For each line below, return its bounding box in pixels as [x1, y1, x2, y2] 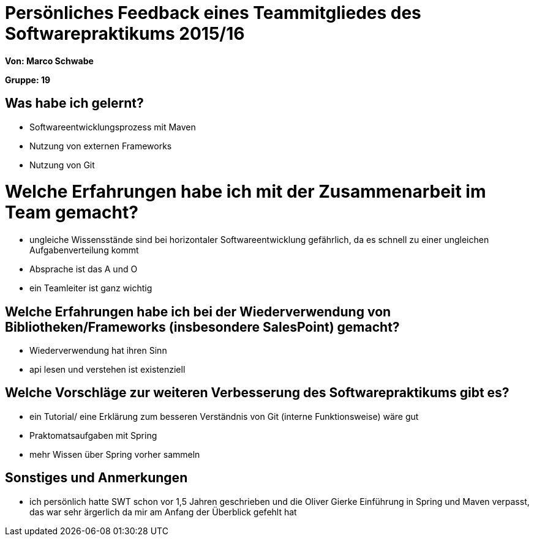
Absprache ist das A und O [29, 264, 138, 275]
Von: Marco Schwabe [5, 55, 94, 66]
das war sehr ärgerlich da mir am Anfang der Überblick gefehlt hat [29, 506, 297, 517]
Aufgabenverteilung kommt [29, 245, 139, 256]
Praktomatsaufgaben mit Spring [29, 430, 157, 441]
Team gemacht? [5, 202, 138, 223]
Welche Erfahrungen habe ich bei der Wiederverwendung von [5, 304, 391, 319]
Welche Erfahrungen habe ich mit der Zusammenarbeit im [5, 181, 486, 203]
